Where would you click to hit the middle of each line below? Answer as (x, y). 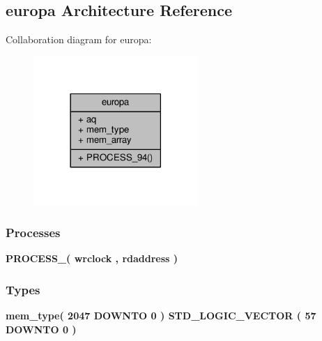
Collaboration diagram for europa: (79, 39)
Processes (33, 232)
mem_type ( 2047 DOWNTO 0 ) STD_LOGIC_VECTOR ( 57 (161, 316)
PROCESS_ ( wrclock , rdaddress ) (92, 258)
